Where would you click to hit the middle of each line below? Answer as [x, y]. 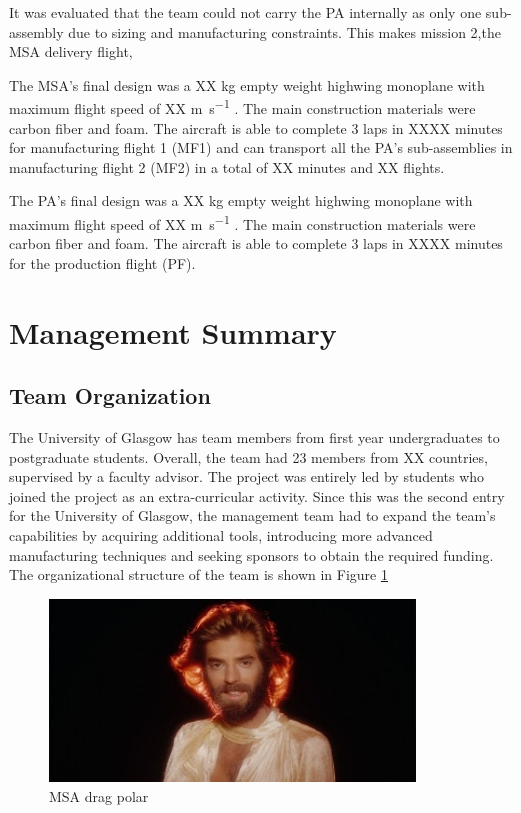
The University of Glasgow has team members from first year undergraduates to [254, 437]
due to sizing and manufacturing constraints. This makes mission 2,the [284, 31]
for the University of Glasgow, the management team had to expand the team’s [252, 515]
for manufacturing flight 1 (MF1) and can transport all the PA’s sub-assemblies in [261, 147]
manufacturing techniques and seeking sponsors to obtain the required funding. [251, 554]
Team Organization [110, 395]
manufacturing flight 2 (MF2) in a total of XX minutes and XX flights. [227, 166]
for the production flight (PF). [102, 262]
